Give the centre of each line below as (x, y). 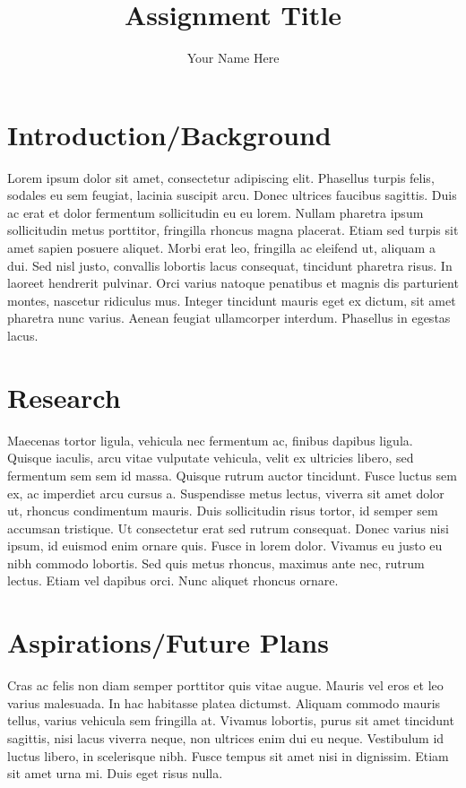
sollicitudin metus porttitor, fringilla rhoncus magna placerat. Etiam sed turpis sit (233, 230)
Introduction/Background (169, 134)
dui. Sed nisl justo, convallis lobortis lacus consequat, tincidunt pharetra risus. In (230, 265)
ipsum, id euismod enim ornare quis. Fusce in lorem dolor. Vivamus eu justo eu (225, 546)
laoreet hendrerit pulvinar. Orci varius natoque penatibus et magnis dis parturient (233, 283)
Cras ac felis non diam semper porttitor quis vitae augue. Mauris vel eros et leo (225, 685)
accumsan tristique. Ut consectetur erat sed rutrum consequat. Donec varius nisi (228, 528)
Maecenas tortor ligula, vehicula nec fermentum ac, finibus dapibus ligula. (210, 440)
